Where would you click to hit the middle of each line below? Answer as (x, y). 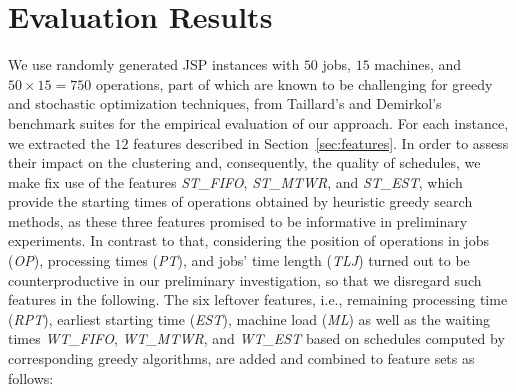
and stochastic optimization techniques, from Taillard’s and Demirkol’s (225, 103)
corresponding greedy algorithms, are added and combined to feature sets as (241, 358)
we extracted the (59, 142)
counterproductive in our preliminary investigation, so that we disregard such (245, 279)
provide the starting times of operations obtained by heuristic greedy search (240, 201)
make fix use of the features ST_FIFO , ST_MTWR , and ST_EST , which (235, 181)
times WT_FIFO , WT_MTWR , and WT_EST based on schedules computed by (256, 338)
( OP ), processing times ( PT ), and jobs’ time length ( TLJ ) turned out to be (239, 260)
